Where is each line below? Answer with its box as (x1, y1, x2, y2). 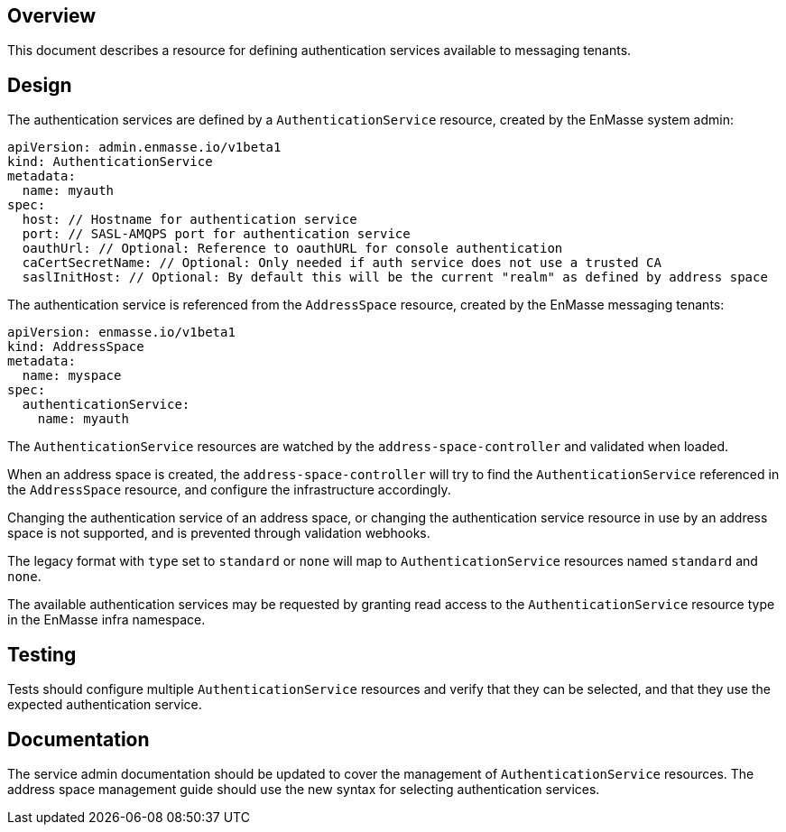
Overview (7, 5, 97, 27)
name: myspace (22, 368, 122, 384)
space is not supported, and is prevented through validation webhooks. (7, 525, 430, 541)
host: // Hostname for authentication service (22, 212, 357, 227)
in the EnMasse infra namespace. (7, 612, 206, 628)
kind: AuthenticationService (7, 154, 213, 170)
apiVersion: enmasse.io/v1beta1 (7, 325, 236, 340)
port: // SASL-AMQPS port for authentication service (22, 226, 411, 242)
